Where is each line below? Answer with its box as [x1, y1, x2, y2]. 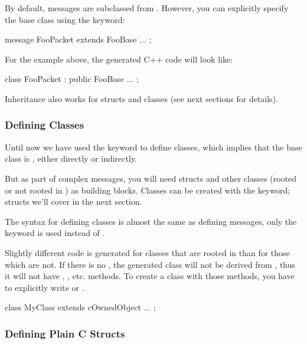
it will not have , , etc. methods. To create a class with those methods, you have [5, 270, 295, 282]
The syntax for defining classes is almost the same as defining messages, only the [5, 215, 297, 227]
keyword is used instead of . [5, 227, 105, 239]
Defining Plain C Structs [5, 326, 125, 340]
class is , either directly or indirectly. [5, 152, 137, 165]
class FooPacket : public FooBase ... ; [5, 73, 139, 85]
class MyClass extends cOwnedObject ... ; [5, 301, 156, 313]
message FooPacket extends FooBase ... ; [5, 33, 152, 45]
